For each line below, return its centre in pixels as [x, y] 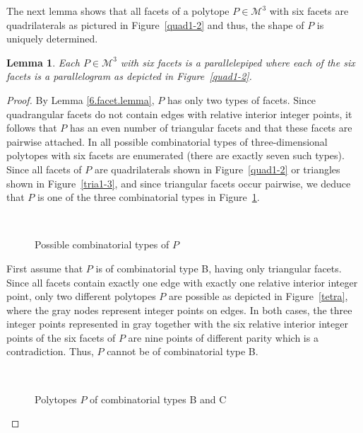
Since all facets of [44, 169]
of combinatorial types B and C [158, 399]
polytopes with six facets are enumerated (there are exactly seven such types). [175, 155]
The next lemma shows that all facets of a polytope [118, 11]
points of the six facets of [61, 337]
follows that [32, 128]
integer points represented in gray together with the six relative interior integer [177, 324]
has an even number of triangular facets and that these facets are [211, 128]
